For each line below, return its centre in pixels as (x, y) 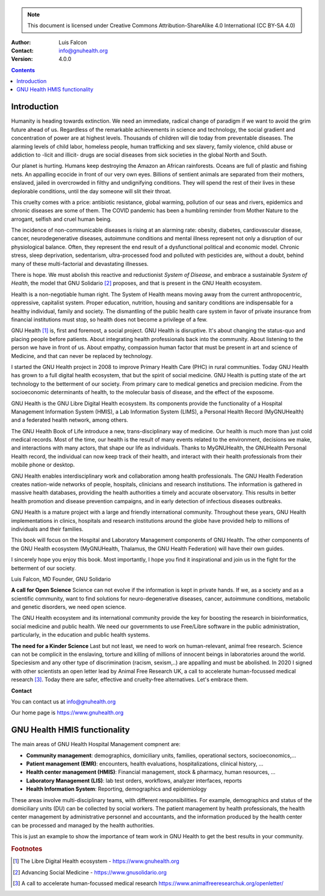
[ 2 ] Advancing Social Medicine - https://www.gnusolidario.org (90, 872)
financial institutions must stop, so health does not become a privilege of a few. (109, 320)
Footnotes (27, 848)
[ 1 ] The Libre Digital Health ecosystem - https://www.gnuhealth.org (96, 861)
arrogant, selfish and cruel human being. (61, 219)
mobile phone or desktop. (43, 465)
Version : (22, 59)
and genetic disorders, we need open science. (69, 607)
